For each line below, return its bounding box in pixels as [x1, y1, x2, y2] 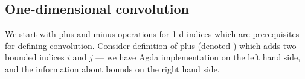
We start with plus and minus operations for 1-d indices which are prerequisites [5, 28, 300, 40]
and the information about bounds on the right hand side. [5, 62, 220, 75]
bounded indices [5, 51, 65, 63]
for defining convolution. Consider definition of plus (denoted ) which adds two [5, 39, 297, 51]
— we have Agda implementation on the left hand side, [95, 51, 301, 63]
